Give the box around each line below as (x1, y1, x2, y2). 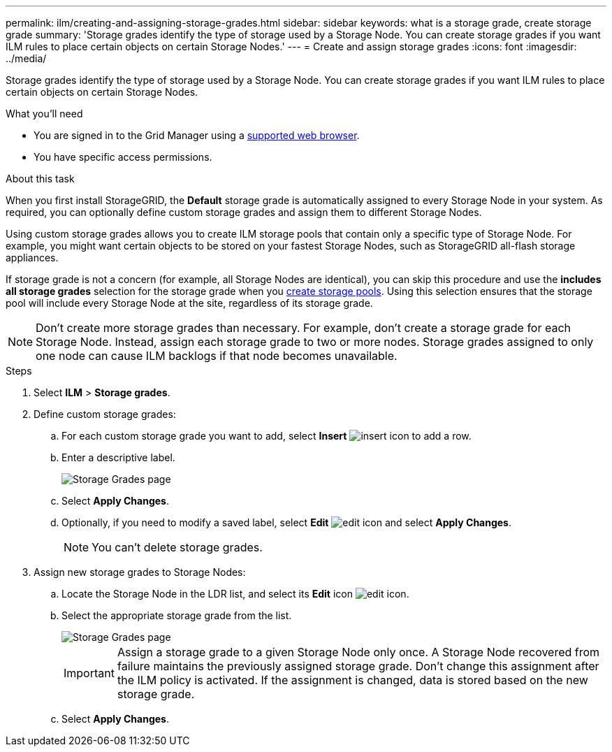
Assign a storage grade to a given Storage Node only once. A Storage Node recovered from (117, 645, 600, 659)
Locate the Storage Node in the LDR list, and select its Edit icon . (61, 588, 409, 600)
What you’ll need (6, 108, 83, 120)
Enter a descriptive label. (61, 451, 175, 463)
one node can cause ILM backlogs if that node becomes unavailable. (36, 349, 398, 363)
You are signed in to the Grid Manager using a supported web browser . (34, 129, 360, 141)
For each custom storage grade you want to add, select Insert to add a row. (61, 430, 472, 442)
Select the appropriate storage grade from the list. (61, 609, 292, 621)
